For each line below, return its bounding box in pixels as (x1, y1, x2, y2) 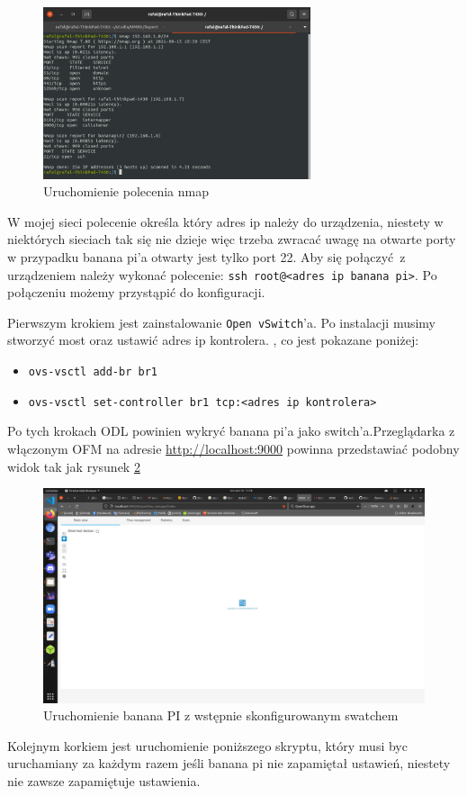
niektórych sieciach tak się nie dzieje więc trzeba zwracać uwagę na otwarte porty (7, 230, 456, 249)
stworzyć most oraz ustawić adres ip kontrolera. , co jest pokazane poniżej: (7, 330, 419, 349)
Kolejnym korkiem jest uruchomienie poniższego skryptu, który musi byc (7, 736, 408, 755)
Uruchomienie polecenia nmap (43, 182, 209, 201)
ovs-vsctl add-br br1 (28, 366, 157, 379)
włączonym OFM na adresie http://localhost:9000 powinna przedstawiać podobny (7, 439, 460, 457)
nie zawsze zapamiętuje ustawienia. (7, 772, 201, 790)
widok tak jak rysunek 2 (7, 457, 140, 475)
